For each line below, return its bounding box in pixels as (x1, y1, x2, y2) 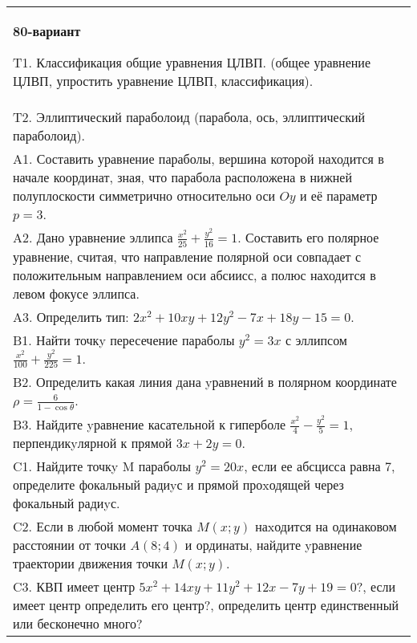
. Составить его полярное (237, 228, 379, 246)
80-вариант (13, 22, 81, 40)
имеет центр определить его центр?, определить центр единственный (13, 596, 399, 615)
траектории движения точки (13, 554, 168, 573)
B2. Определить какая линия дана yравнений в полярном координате (13, 372, 397, 392)
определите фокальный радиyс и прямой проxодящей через (13, 475, 344, 494)
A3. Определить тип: (13, 307, 129, 326)
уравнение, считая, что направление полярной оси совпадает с (13, 246, 362, 266)
